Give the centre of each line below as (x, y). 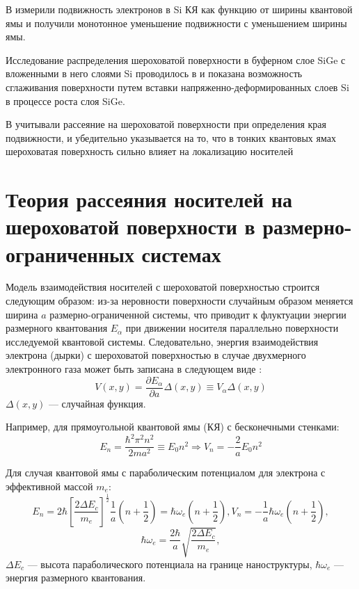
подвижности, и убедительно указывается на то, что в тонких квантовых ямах (171, 137)
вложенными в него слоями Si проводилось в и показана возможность (154, 73)
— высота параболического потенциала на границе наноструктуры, (170, 564)
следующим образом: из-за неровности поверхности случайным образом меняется (179, 301)
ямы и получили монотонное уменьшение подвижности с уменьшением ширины (176, 23)
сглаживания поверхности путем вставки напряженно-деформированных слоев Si (177, 87)
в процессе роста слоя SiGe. (65, 100)
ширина (22, 314)
